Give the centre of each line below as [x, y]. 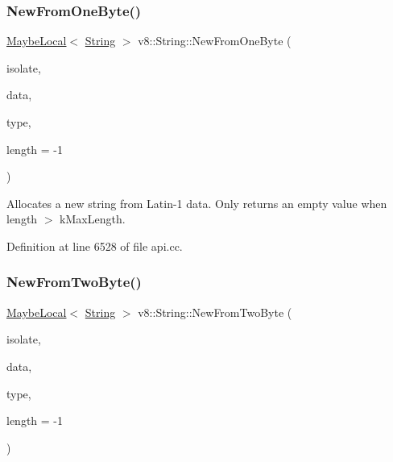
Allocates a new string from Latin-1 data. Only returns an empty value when [197, 203]
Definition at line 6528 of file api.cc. [95, 246]
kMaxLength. [93, 219]
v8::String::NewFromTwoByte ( [215, 312]
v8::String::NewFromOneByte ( [215, 41]
